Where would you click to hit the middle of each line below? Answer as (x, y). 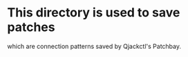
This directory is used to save (94, 13)
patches (31, 27)
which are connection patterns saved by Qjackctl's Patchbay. (94, 46)
